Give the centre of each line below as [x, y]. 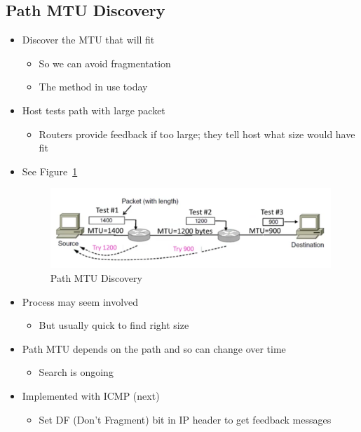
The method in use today [93, 87]
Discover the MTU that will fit [88, 40]
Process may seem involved [80, 301]
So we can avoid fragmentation [105, 63]
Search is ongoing [76, 372]
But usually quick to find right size [114, 325]
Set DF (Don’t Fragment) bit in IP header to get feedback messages [185, 419]
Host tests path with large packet [94, 110]
